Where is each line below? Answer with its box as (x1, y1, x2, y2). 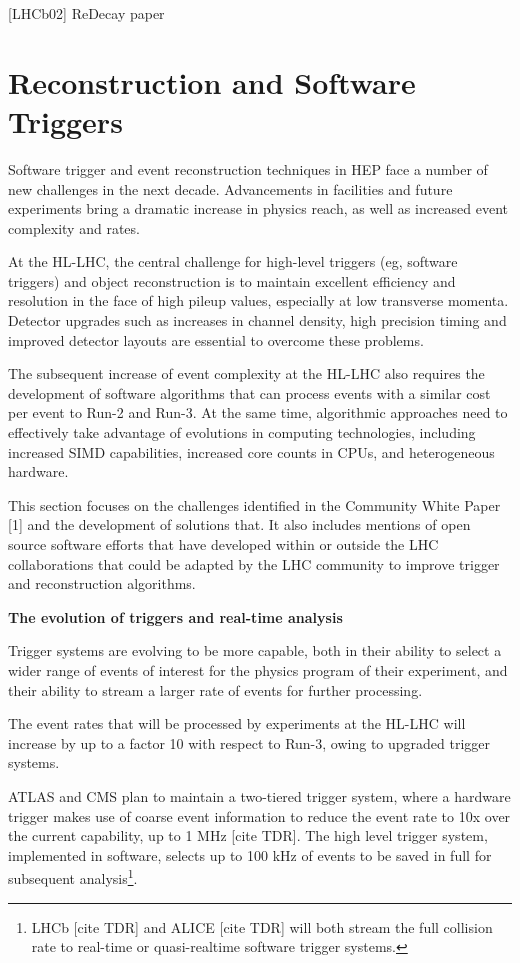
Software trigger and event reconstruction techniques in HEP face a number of (8, 158, 488, 179)
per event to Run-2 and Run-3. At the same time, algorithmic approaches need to (8, 402, 508, 423)
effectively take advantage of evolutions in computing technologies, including (8, 422, 476, 443)
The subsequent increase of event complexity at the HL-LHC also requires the (8, 363, 485, 384)
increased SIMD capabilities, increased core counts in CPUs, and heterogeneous (8, 441, 495, 462)
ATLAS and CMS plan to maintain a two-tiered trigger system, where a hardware (8, 785, 511, 806)
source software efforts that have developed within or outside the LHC (8, 534, 439, 554)
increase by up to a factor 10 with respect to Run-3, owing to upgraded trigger (8, 732, 491, 753)
